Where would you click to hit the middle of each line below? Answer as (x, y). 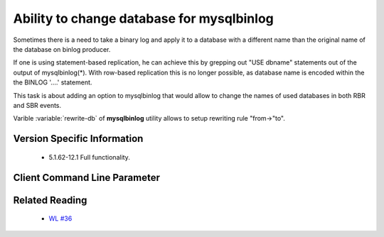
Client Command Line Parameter (86, 177)
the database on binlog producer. (62, 49)
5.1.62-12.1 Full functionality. (90, 157)
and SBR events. (37, 105)
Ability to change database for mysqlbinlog (143, 18)
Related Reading (50, 200)
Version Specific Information (78, 139)
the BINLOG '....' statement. (53, 82)
